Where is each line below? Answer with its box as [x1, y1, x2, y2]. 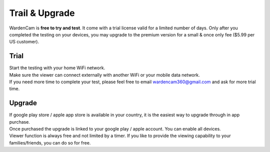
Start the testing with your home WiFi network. [9, 65, 105, 71]
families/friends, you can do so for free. [9, 140, 91, 146]
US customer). [9, 39, 39, 45]
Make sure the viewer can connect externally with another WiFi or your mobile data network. [9, 72, 200, 78]
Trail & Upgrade [9, 7, 75, 18]
